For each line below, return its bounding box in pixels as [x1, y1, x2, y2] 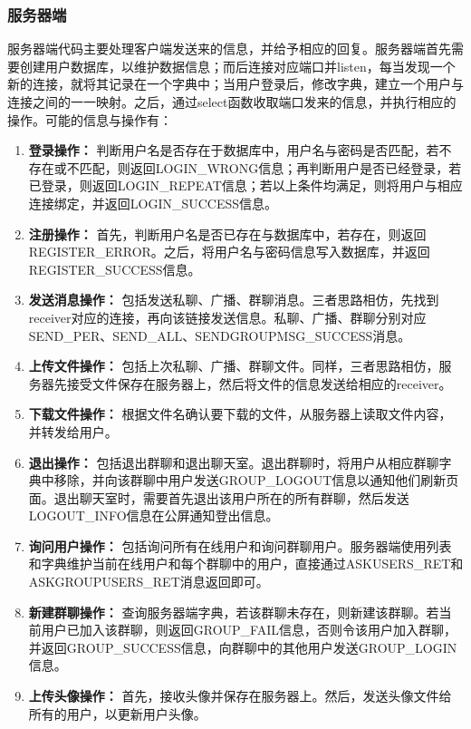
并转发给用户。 [28, 422, 118, 441]
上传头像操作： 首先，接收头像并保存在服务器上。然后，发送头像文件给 [28, 686, 452, 705]
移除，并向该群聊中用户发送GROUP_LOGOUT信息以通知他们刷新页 [53, 471, 459, 490]
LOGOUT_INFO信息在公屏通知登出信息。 [28, 506, 279, 525]
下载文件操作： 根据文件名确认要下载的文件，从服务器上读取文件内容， [28, 404, 452, 423]
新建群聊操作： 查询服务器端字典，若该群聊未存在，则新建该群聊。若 [28, 602, 439, 621]
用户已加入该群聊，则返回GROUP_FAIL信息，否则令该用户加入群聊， [41, 620, 457, 639]
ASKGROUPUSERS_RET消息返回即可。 [28, 572, 269, 591]
